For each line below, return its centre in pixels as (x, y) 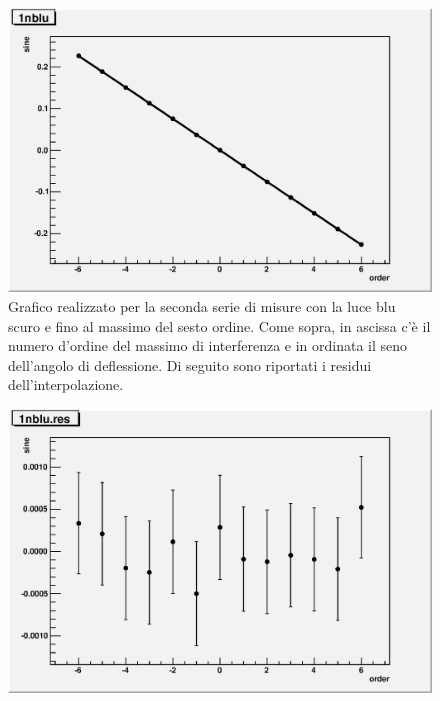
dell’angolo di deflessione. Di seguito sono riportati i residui (190, 364)
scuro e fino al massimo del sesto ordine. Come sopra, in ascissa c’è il (219, 325)
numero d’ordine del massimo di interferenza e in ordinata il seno (208, 345)
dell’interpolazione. (66, 384)
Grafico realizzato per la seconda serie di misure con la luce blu (202, 306)
